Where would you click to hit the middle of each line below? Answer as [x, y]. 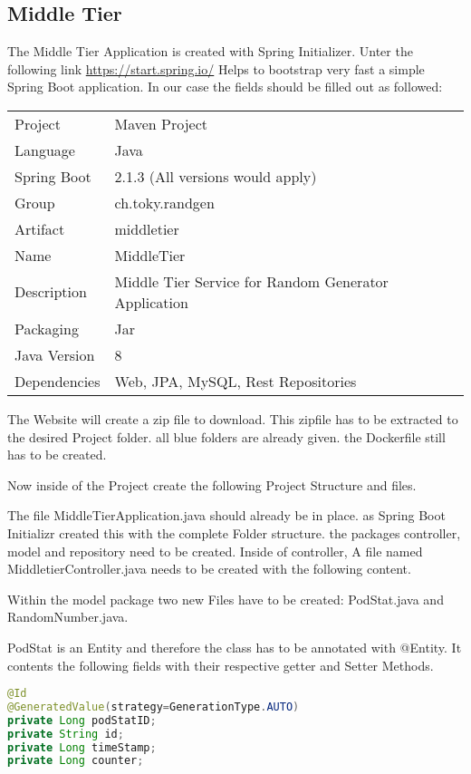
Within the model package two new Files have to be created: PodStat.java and [226, 599]
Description [51, 292]
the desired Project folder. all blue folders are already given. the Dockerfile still [226, 436]
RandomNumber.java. [68, 617]
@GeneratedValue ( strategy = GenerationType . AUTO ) [154, 706]
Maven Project [161, 123]
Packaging [47, 328]
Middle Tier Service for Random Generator [251, 281]
